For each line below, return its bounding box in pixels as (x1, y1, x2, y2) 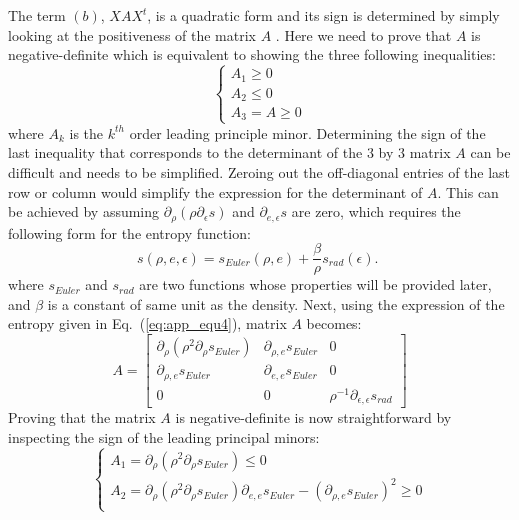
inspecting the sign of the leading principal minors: (8, 426, 320, 447)
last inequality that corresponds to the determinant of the (8, 142, 363, 163)
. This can (437, 181, 499, 202)
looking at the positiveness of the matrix (8, 24, 256, 45)
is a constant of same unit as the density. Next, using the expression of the (47, 293, 505, 314)
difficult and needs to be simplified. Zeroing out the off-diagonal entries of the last (8, 161, 511, 182)
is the (69, 122, 104, 143)
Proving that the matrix (8, 407, 156, 428)
